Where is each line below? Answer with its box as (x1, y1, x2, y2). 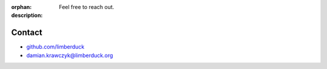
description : (11, 12, 43, 19)
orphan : (11, 4, 32, 10)
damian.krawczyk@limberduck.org (26, 52, 113, 59)
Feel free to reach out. (59, 4, 114, 10)
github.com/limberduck (26, 43, 85, 50)
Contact (11, 28, 42, 38)
